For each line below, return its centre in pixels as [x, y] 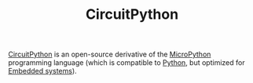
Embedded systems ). [42, 71]
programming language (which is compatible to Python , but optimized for [126, 63]
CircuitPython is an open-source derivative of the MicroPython [110, 54]
